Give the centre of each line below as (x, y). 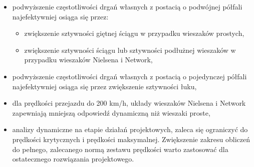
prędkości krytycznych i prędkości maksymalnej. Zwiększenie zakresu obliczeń (131, 139)
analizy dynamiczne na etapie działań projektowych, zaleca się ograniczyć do (130, 129)
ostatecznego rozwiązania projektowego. (73, 159)
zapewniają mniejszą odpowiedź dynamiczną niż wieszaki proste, (111, 112)
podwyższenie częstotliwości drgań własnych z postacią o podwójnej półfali (127, 6)
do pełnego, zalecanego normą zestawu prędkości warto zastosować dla (120, 149)
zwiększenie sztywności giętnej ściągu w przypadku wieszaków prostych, (134, 33)
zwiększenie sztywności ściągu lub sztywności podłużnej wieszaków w (130, 50)
